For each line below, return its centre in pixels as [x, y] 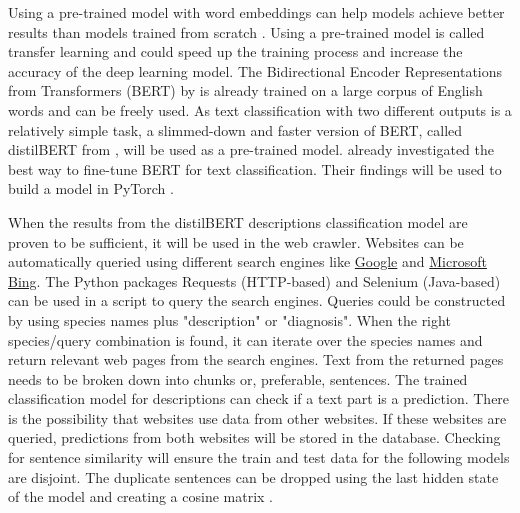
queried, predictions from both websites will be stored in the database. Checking [254, 437]
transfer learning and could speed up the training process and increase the [235, 51]
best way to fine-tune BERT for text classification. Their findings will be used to [255, 168]
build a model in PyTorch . [91, 188]
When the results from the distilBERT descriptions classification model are [238, 221]
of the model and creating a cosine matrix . [140, 496]
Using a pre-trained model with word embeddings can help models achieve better [256, 12]
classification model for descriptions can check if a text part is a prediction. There [259, 398]
